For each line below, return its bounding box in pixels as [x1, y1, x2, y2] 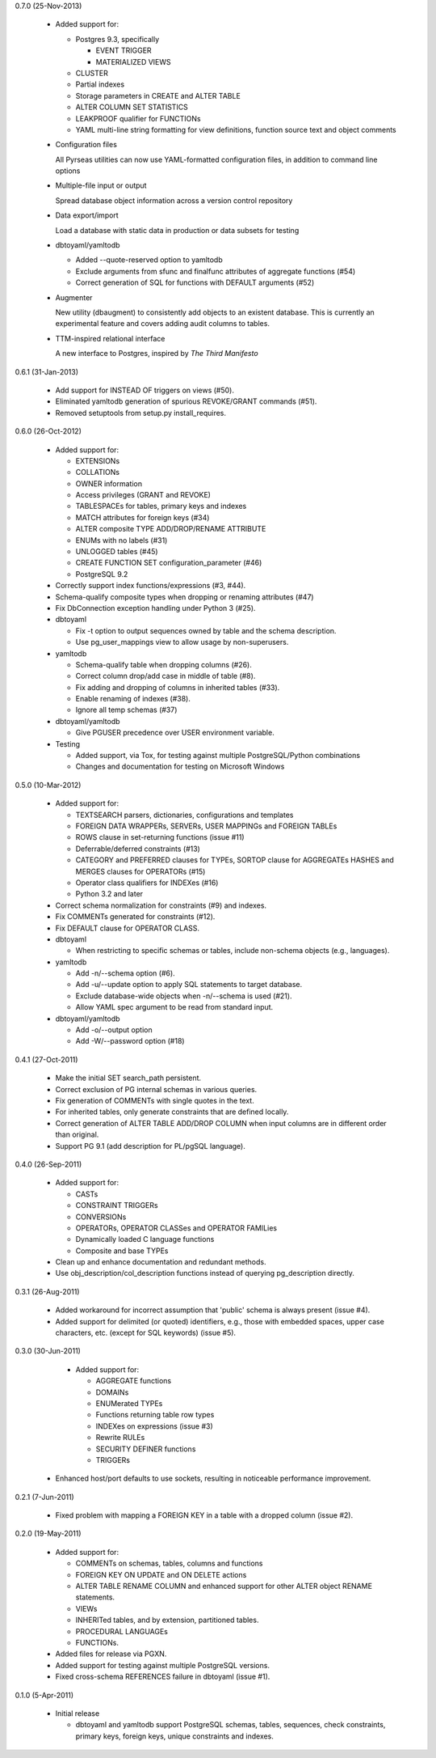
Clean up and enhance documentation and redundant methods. [55, 1257, 266, 1267]
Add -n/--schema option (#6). [75, 968, 175, 978]
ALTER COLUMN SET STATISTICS [75, 102, 189, 112]
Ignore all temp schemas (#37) [75, 705, 178, 715]
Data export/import [55, 210, 119, 220]
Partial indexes [75, 79, 125, 89]
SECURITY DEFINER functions [95, 1444, 196, 1454]
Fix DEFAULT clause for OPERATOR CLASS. [55, 923, 200, 933]
